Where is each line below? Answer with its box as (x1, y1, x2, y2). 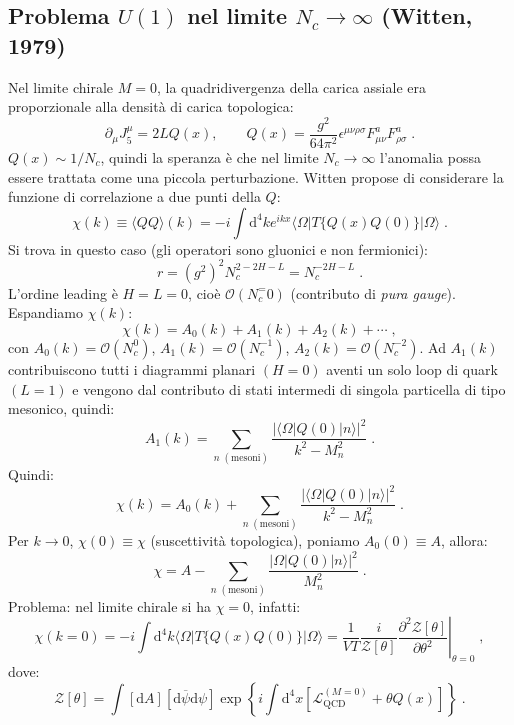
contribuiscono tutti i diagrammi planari (8, 358, 256, 379)
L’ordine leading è (8, 282, 118, 303)
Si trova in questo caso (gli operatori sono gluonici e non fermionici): (8, 238, 429, 259)
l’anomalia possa (380, 146, 481, 167)
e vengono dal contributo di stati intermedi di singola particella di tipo (72, 378, 506, 399)
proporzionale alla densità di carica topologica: (8, 96, 294, 117)
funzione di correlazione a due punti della (8, 186, 261, 207)
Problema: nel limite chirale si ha (8, 595, 211, 616)
